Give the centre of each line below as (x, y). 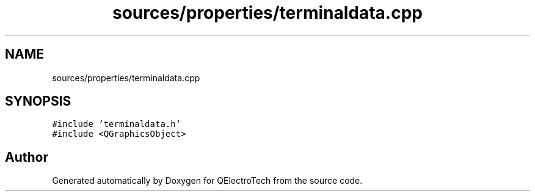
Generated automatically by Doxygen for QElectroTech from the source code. (207, 181)
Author (27, 157)
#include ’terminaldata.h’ (117, 124)
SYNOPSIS (38, 101)
